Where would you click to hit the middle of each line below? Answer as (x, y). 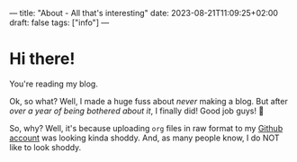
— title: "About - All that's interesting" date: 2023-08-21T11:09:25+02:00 (144, 13)
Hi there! (42, 59)
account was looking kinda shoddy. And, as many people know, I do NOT (145, 138)
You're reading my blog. (54, 84)
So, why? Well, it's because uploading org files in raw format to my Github (146, 128)
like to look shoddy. (45, 147)
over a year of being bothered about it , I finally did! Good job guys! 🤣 (137, 111)
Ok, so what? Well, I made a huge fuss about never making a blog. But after (148, 101)
